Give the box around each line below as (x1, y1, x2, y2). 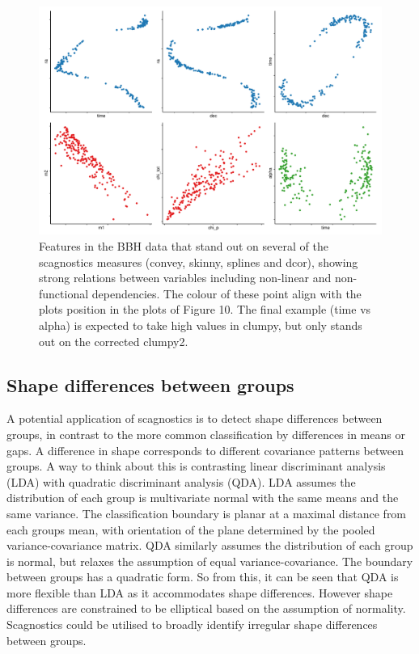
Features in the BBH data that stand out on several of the (39, 237, 328, 254)
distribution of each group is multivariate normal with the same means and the (6, 489, 399, 506)
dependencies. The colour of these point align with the (91, 285, 362, 302)
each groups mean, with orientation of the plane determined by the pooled (6, 521, 375, 538)
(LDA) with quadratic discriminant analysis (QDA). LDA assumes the (6, 473, 356, 490)
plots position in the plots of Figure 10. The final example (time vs (39, 301, 371, 318)
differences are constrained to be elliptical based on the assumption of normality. (6, 600, 406, 617)
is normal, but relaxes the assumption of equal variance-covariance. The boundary (6, 552, 413, 569)
